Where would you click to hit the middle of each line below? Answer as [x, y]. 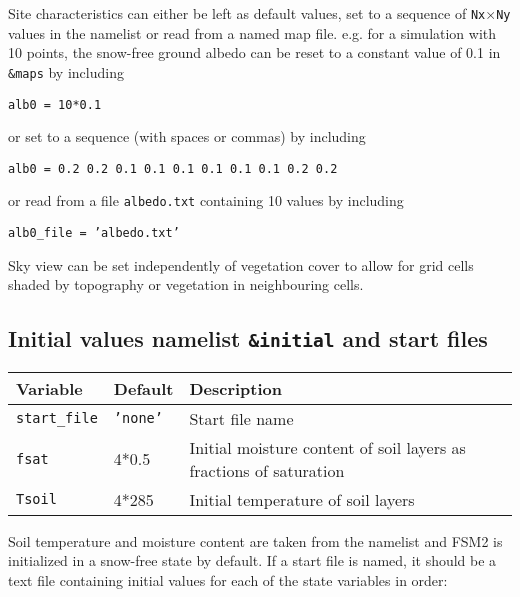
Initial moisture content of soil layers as [327, 447]
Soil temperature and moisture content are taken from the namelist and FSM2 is [255, 540]
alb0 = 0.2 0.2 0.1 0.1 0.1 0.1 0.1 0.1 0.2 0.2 [173, 168]
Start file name [241, 418]
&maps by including [66, 71]
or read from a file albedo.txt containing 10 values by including [206, 200]
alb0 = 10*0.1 [55, 104]
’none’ [138, 418]
